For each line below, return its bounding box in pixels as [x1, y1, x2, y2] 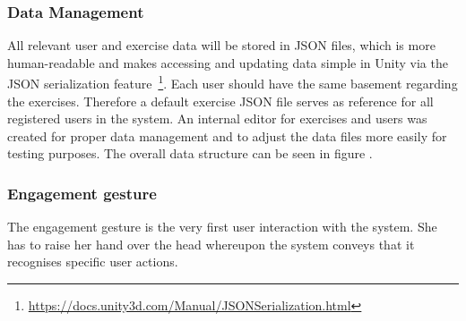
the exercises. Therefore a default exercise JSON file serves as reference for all [7, 91, 434, 110]
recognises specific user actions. [7, 252, 178, 271]
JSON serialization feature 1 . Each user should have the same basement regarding [7, 72, 458, 93]
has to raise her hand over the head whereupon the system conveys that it [7, 234, 415, 253]
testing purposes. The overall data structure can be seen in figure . [7, 144, 373, 163]
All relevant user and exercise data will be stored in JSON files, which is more [7, 36, 436, 55]
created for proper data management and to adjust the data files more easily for [7, 126, 447, 145]
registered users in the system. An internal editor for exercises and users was [7, 109, 427, 128]
